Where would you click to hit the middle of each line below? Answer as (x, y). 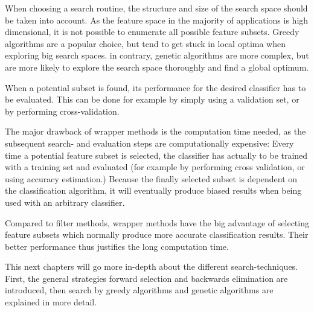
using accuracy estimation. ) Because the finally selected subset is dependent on (151, 178)
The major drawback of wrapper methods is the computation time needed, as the (155, 131)
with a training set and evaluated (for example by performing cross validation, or (155, 167)
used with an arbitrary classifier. (65, 202)
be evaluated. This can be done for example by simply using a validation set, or (152, 99)
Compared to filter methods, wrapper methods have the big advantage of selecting (157, 222)
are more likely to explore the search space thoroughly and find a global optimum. (157, 67)
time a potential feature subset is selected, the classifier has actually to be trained (156, 155)
